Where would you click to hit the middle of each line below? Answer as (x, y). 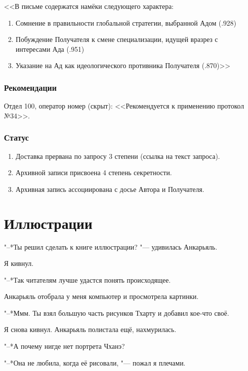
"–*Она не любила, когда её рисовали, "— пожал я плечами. (95, 362)
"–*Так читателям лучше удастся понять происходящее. (87, 279)
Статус (17, 137)
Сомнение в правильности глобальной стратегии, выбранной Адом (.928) (126, 22)
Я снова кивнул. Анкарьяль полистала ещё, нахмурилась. (90, 329)
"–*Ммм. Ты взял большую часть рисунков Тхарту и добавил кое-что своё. (117, 313)
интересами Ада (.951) (50, 49)
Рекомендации (30, 87)
